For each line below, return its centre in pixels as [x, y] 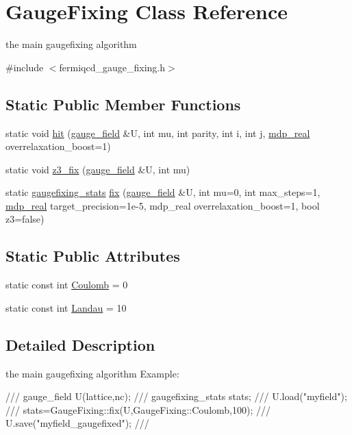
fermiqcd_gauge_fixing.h [112, 67]
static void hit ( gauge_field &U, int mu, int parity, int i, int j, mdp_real [158, 133]
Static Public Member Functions [123, 104]
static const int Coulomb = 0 [67, 285]
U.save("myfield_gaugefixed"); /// [77, 423]
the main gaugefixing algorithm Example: [92, 373]
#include [25, 67]
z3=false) [25, 219]
